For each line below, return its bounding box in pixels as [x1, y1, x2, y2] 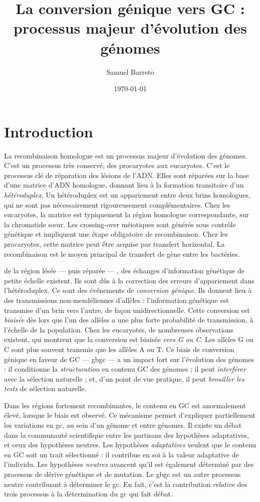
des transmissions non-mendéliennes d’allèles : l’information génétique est [4, 294, 229, 305]
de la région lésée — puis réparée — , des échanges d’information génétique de [4, 265, 244, 276]
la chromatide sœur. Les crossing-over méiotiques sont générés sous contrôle [4, 219, 236, 229]
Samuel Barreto [106, 66, 154, 77]
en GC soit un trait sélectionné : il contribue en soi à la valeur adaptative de [4, 449, 239, 459]
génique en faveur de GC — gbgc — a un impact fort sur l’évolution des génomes [4, 354, 254, 364]
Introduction [4, 121, 93, 141]
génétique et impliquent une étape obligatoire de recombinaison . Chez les [4, 229, 228, 239]
